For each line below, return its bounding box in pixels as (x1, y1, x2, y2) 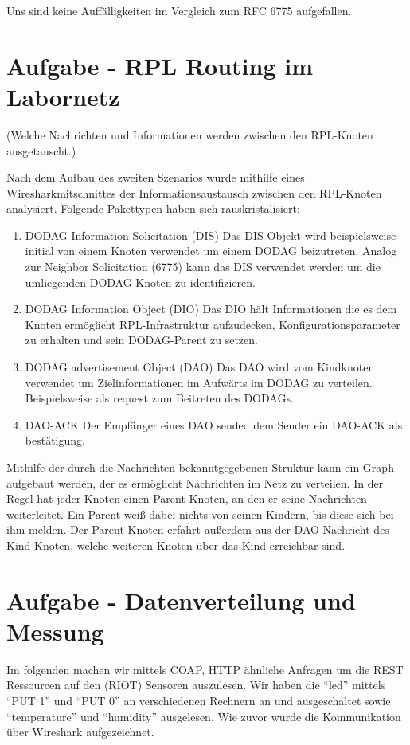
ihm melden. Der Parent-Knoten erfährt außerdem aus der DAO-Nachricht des (6, 521, 389, 538)
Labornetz (6, 80, 120, 112)
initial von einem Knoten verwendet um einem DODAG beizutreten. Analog (25, 242, 397, 259)
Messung (6, 614, 104, 647)
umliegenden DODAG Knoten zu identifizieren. (25, 273, 256, 290)
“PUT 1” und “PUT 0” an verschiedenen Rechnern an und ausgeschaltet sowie (6, 692, 391, 709)
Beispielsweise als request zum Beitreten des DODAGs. (25, 390, 294, 406)
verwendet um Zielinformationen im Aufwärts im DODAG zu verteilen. (25, 374, 373, 390)
